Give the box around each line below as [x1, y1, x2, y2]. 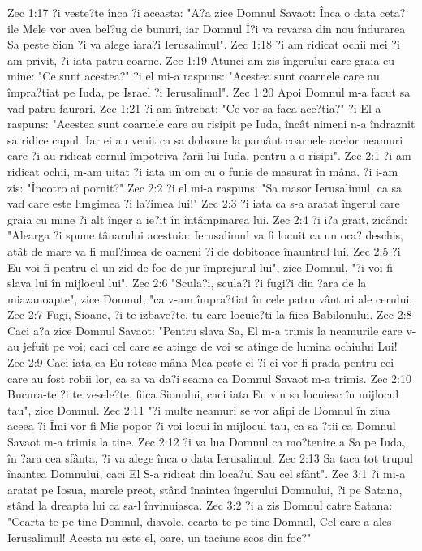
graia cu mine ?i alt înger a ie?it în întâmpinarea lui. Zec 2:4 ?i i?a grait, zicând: [7, 210, 407, 227]
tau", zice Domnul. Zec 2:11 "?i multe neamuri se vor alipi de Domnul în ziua [7, 401, 390, 418]
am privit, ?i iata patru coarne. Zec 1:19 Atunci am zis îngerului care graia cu [7, 51, 395, 68]
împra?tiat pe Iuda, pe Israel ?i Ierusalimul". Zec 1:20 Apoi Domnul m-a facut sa [7, 83, 411, 100]
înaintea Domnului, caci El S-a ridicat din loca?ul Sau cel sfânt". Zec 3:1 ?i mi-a [7, 465, 406, 482]
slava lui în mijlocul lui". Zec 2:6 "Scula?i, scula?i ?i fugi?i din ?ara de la [7, 274, 367, 291]
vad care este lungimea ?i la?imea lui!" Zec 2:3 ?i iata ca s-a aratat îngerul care [7, 195, 400, 212]
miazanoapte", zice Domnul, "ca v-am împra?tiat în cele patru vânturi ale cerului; [7, 290, 413, 307]
